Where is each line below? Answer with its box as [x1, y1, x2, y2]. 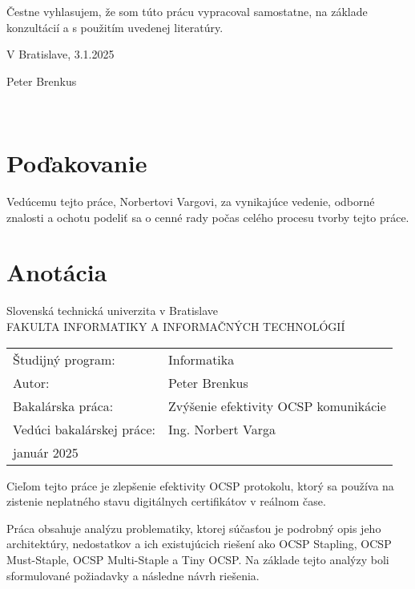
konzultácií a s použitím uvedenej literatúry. [6, 18, 224, 35]
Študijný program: [13, 349, 115, 369]
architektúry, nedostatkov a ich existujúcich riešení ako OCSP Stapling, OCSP [6, 535, 392, 552]
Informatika [167, 349, 235, 369]
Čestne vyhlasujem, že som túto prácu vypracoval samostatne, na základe [6, 3, 368, 19]
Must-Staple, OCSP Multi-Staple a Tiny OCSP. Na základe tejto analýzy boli [6, 551, 389, 567]
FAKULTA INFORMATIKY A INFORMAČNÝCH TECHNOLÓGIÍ [6, 318, 345, 334]
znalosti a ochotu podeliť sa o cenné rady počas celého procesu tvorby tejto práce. [6, 208, 409, 225]
